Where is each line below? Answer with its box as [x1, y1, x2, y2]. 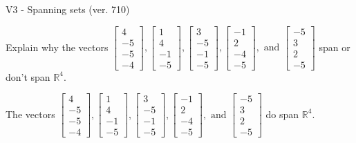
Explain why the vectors [6, 39, 109, 54]
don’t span [6, 69, 50, 84]
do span [265, 106, 299, 121]
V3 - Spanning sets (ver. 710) [6, 2, 130, 16]
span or [319, 39, 350, 54]
